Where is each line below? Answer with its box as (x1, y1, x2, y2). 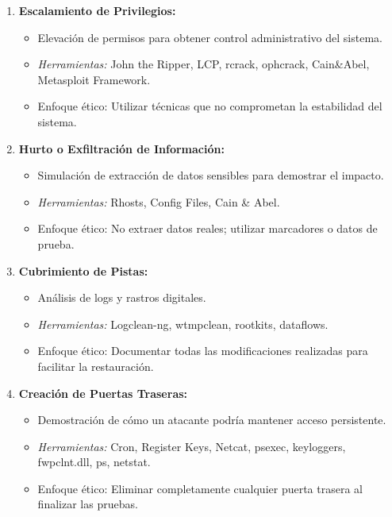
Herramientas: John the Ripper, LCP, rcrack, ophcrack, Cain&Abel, (37, 56, 370, 72)
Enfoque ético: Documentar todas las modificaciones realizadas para (37, 342, 368, 359)
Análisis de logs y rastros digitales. (37, 289, 206, 306)
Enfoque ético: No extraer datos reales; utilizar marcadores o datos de (37, 220, 378, 237)
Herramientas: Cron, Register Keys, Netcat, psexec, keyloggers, (37, 438, 346, 454)
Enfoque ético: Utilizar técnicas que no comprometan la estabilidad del (37, 98, 382, 114)
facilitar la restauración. (37, 357, 154, 374)
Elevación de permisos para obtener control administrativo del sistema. (37, 29, 382, 45)
